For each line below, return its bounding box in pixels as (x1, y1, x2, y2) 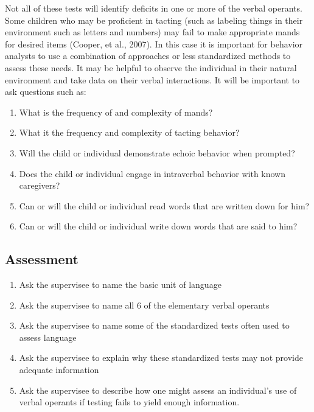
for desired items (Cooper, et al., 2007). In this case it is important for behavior (5, 37, 303, 50)
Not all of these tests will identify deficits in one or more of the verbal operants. (5, 2, 302, 14)
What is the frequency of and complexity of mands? (19, 105, 213, 118)
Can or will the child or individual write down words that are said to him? (19, 220, 298, 232)
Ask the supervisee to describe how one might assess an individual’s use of (19, 383, 297, 396)
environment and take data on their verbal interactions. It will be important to (5, 73, 300, 86)
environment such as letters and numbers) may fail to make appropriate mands (5, 26, 300, 38)
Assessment (5, 250, 78, 268)
